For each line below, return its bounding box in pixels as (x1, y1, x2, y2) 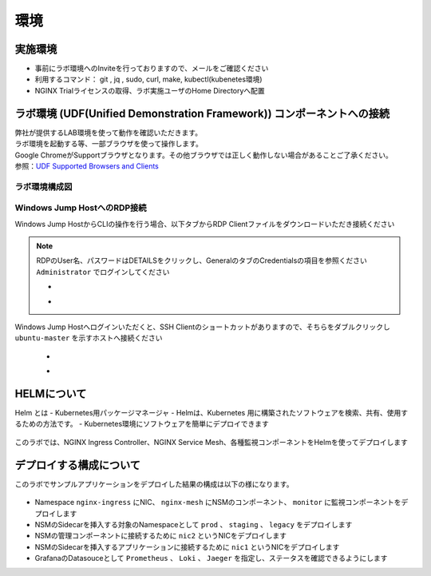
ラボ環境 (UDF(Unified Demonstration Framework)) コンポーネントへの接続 (14, 106, 390, 120)
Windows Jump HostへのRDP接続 (14, 202, 147, 213)
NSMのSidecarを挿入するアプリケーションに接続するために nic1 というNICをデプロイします (34, 542, 340, 551)
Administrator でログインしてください (36, 267, 170, 276)
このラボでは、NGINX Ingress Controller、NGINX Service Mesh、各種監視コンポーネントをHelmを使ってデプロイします (14, 437, 409, 447)
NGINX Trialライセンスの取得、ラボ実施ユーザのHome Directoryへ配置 (34, 85, 265, 95)
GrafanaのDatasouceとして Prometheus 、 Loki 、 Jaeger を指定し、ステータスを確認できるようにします (34, 554, 388, 563)
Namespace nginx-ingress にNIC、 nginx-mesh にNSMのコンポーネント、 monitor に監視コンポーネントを (34, 498, 401, 507)
